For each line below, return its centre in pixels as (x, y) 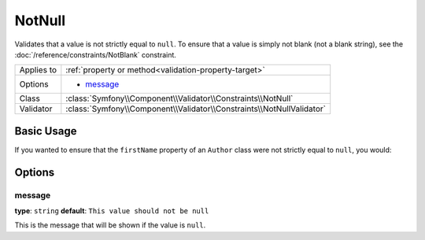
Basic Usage (46, 131)
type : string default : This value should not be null (112, 211)
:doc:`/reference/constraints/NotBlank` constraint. (96, 54)
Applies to (38, 70)
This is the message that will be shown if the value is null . (110, 225)
